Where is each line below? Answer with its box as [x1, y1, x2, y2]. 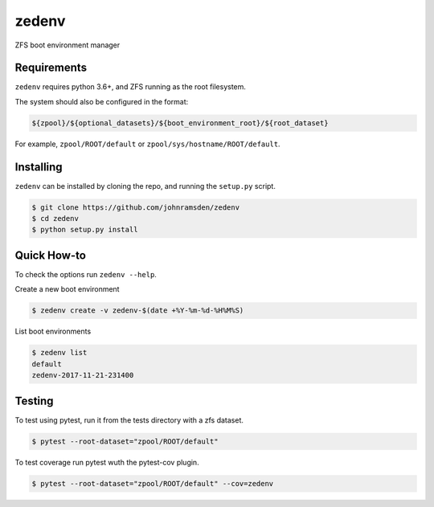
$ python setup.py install [31, 225, 138, 235]
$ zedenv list [31, 348, 88, 358]
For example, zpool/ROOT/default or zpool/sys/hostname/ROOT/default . [14, 139, 280, 149]
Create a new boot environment [14, 284, 120, 294]
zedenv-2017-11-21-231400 [31, 370, 134, 380]
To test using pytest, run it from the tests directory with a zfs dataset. [14, 415, 244, 425]
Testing [14, 394, 54, 407]
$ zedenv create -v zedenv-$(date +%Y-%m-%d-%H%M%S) [31, 306, 244, 315]
